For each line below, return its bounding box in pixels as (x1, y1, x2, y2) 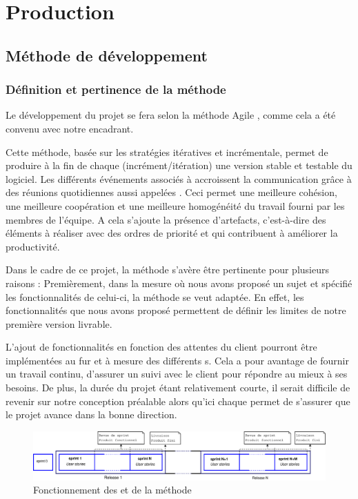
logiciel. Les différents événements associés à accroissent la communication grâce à (6, 171, 352, 186)
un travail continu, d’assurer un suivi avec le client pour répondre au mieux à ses (6, 366, 348, 381)
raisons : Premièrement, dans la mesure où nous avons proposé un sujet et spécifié (6, 275, 352, 290)
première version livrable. (6, 316, 112, 331)
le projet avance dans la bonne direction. (6, 407, 177, 422)
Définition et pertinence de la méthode (6, 81, 226, 98)
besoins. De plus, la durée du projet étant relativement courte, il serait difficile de (6, 380, 350, 395)
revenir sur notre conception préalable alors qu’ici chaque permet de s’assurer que (6, 393, 350, 408)
